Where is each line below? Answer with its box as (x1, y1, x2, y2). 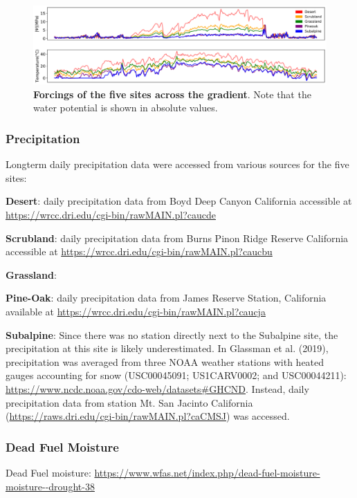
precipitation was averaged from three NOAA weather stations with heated (6, 354, 324, 369)
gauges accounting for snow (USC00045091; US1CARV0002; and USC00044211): (6, 368, 347, 382)
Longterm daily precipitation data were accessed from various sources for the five (6, 157, 349, 172)
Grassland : (6, 267, 57, 282)
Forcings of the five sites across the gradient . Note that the (33, 86, 311, 101)
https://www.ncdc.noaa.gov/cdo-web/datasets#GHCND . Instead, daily (6, 382, 309, 396)
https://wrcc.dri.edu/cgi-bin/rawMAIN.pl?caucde (6, 207, 216, 222)
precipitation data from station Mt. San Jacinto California (6, 395, 253, 409)
